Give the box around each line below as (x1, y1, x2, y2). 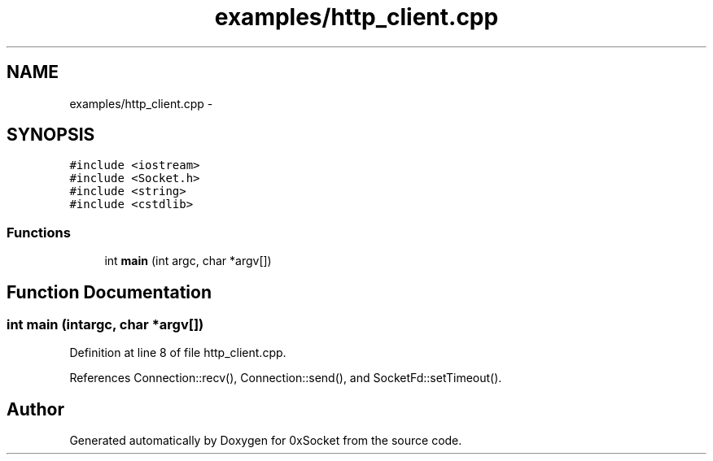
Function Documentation (7, 281, 212, 302)
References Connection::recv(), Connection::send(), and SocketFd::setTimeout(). (69, 371, 502, 385)
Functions (7, 224, 71, 241)
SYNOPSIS (7, 124, 95, 146)
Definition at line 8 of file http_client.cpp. (69, 346, 287, 360)
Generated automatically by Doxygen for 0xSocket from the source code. (69, 433, 462, 448)
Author (7, 398, 64, 420)
